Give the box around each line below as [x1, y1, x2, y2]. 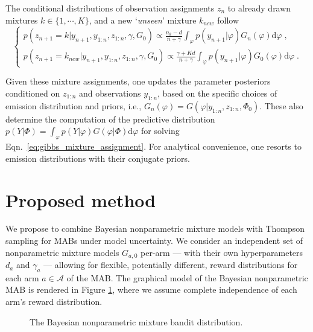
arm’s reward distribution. [5, 295, 103, 308]
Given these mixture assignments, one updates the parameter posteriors [5, 75, 271, 88]
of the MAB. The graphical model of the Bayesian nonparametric [66, 271, 308, 284]
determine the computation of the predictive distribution [5, 112, 215, 125]
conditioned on [5, 86, 60, 99]
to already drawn [227, 2, 291, 14]
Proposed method [5, 187, 156, 212]
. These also [259, 99, 303, 112]
